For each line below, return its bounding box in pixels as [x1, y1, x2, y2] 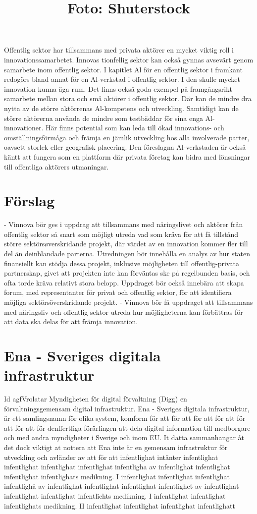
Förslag [4, 190, 55, 211]
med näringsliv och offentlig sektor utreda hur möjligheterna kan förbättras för [4, 306, 243, 317]
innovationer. [4, 122, 44, 133]
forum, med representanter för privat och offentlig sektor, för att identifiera [4, 287, 232, 297]
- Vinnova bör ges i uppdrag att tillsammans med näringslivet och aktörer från [4, 219, 243, 229]
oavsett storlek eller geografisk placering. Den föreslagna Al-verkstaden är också [4, 142, 246, 152]
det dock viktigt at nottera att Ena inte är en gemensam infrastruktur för [4, 442, 228, 453]
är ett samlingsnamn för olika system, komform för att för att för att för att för [4, 413, 246, 423]
